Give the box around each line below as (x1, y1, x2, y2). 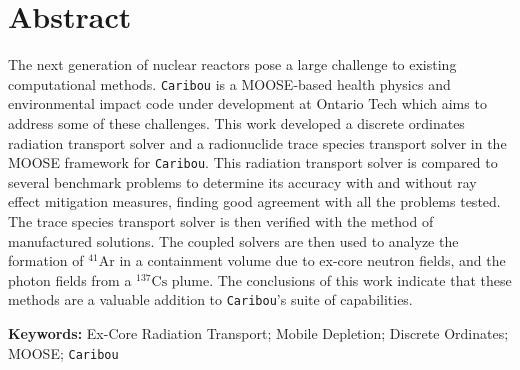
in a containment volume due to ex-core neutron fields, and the (119, 250, 506, 271)
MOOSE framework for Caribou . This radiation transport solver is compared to (8, 152, 498, 173)
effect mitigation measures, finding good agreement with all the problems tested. (8, 191, 501, 212)
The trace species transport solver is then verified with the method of (8, 211, 434, 231)
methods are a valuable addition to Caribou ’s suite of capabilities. (8, 289, 413, 310)
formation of (8, 250, 84, 271)
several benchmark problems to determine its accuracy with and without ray (8, 171, 477, 192)
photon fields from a (8, 269, 132, 290)
